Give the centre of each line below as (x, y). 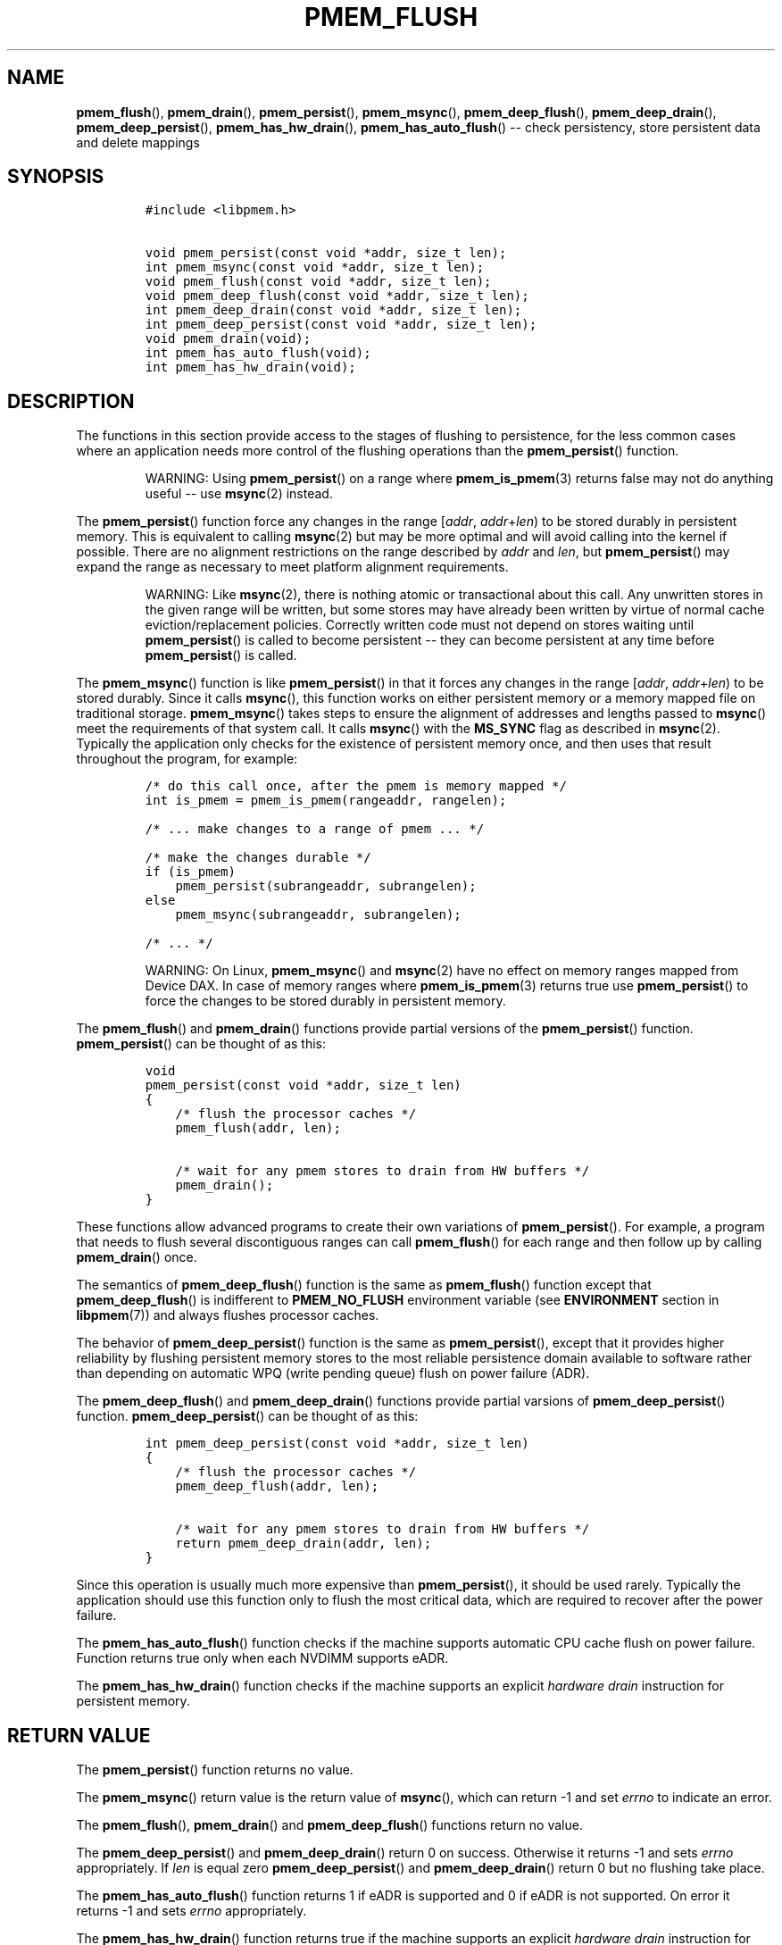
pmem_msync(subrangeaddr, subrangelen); (318, 915)
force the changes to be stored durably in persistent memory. (325, 1001)
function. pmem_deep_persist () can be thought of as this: (247, 1416)
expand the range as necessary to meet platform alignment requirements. (292, 567)
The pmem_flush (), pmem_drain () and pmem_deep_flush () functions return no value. (329, 1825)
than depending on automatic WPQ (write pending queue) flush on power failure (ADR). (333, 1373)
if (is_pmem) (190, 872)
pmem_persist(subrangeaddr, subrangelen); (326, 886)
